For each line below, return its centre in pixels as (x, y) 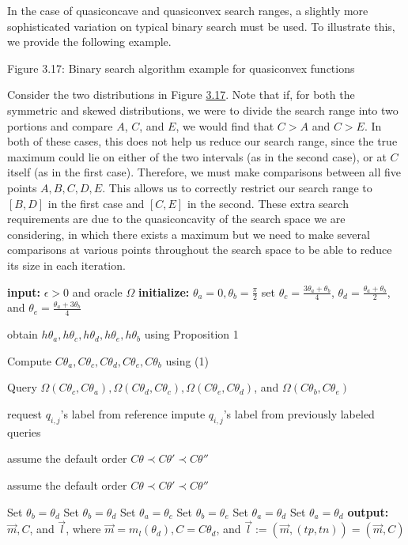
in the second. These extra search (268, 203)
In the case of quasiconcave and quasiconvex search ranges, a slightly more (188, 10)
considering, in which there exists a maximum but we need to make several (189, 234)
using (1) (187, 360)
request (25, 413)
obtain (23, 334)
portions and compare (60, 125)
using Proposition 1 (191, 334)
